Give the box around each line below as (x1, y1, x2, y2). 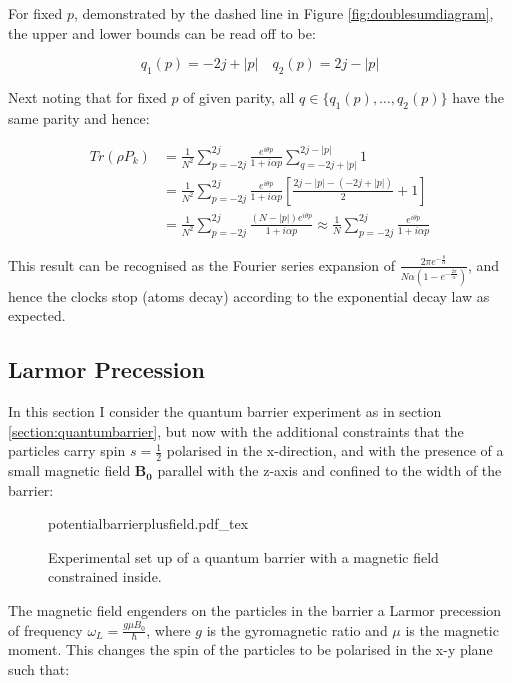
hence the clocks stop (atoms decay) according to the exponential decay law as (8, 285, 490, 306)
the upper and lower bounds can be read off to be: (8, 22, 316, 43)
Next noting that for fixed (8, 86, 167, 107)
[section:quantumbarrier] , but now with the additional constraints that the (8, 420, 464, 441)
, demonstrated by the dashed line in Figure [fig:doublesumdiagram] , (74, 3, 494, 23)
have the (452, 86, 504, 107)
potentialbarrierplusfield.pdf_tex (48, 513, 249, 534)
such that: (8, 659, 70, 680)
